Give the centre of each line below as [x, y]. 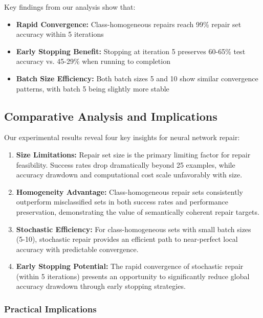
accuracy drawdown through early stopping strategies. [101, 286]
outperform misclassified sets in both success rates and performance [122, 202]
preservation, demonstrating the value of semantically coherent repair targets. [138, 211]
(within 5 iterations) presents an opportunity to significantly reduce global [133, 276]
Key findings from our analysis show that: [70, 7]
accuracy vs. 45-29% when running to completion [93, 61]
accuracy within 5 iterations [60, 34]
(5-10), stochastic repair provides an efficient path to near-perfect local [127, 239]
